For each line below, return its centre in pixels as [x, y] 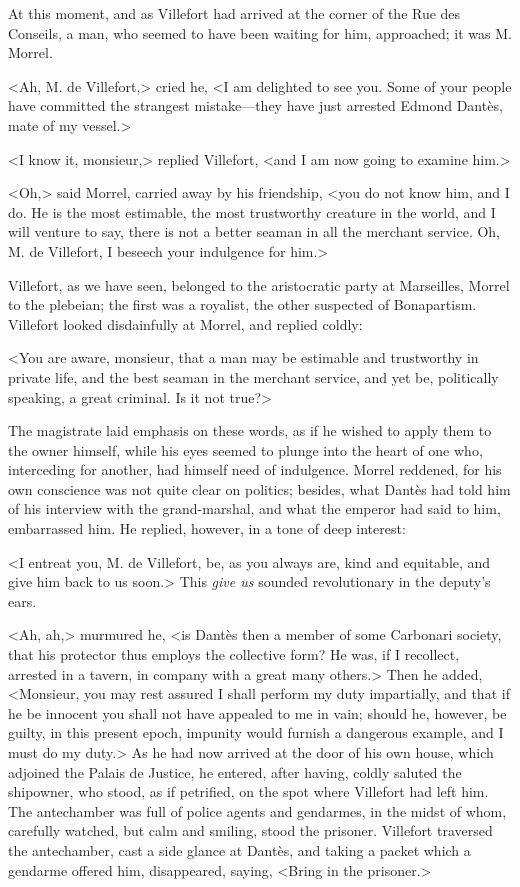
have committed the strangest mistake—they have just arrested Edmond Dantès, [255, 105]
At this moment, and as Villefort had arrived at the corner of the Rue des [234, 13]
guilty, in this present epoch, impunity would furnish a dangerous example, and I [256, 732]
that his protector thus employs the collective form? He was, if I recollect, [234, 654]
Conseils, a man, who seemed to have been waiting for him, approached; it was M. [260, 32]
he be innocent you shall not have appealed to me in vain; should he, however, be [257, 712]
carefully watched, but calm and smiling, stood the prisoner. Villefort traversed [250, 830]
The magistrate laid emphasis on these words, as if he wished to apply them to [250, 430]
